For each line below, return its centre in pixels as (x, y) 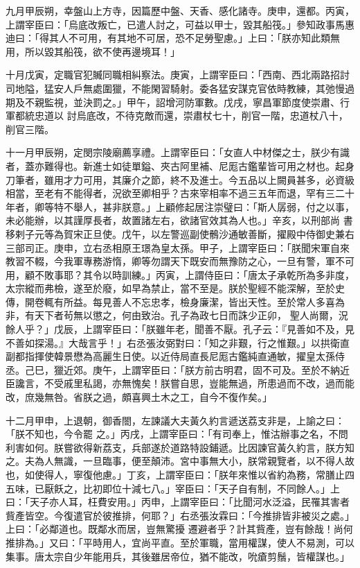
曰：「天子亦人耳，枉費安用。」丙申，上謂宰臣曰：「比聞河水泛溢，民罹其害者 (178, 502)
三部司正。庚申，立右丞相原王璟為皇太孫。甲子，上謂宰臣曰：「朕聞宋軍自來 (178, 247)
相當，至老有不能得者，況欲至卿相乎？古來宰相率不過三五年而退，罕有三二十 (180, 193)
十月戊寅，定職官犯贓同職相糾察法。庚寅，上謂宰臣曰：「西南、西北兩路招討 (178, 75)
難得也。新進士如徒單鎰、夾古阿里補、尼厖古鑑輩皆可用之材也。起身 (199, 165)
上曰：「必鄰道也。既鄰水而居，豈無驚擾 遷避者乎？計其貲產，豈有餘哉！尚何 (179, 529)
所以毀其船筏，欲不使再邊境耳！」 (102, 51)
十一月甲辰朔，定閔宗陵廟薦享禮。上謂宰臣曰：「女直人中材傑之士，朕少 (168, 152)
